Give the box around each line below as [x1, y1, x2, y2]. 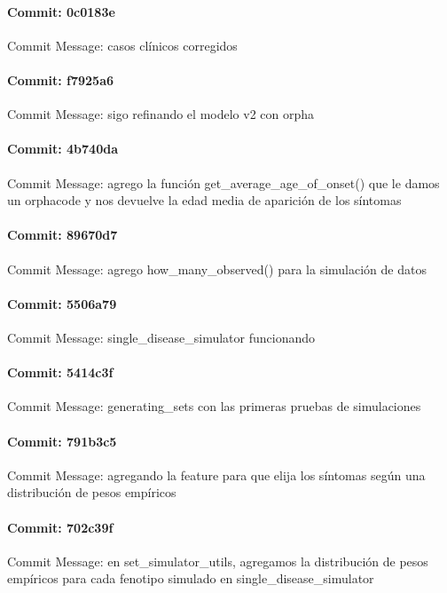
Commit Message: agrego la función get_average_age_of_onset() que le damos [7, 173, 440, 192]
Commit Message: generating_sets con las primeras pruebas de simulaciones [7, 397, 421, 415]
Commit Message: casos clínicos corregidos [7, 36, 238, 54]
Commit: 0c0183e [7, 2, 115, 20]
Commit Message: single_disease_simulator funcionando [7, 328, 315, 346]
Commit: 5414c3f [7, 363, 114, 382]
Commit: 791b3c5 [7, 431, 117, 450]
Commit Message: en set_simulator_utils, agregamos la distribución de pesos [7, 551, 428, 570]
